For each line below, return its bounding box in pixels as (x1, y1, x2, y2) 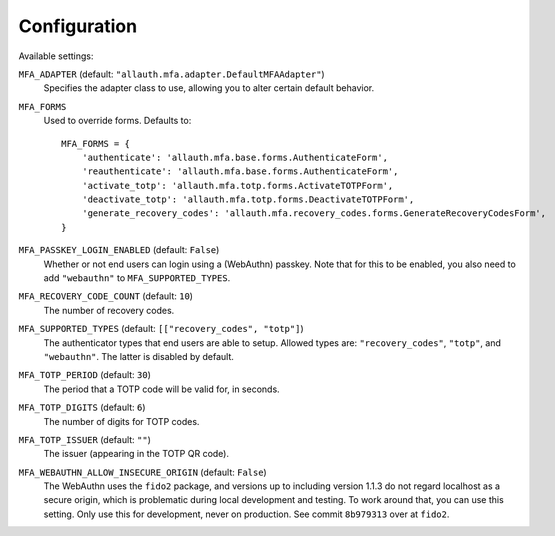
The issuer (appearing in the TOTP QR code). (43, 448, 230, 460)
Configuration (18, 15, 138, 37)
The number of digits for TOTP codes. (43, 415, 200, 427)
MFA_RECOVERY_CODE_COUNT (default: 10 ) (18, 290, 194, 302)
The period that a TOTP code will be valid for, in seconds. (43, 383, 280, 395)
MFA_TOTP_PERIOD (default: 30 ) (18, 369, 152, 381)
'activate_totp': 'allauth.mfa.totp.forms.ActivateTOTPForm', (81, 180, 394, 191)
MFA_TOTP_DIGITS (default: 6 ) (18, 401, 146, 414)
